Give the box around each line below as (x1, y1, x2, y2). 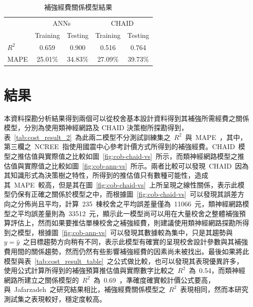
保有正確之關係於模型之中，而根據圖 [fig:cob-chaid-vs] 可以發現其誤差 (17, 189, 237, 199)
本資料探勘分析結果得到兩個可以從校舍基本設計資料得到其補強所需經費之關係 (4, 113, 249, 123)
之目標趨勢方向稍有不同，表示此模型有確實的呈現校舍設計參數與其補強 (23, 237, 248, 247)
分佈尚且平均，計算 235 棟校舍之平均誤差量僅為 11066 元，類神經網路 (17, 198, 242, 208)
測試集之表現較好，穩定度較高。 (4, 293, 106, 304)
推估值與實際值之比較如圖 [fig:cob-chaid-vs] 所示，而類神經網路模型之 (17, 151, 237, 161)
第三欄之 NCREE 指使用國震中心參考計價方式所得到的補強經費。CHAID (4, 141, 235, 152)
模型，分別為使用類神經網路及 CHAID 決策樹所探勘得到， (4, 122, 188, 133)
